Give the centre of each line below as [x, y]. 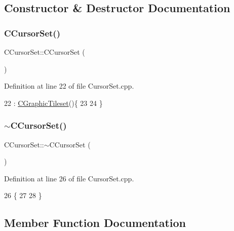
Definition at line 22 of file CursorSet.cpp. [69, 86]
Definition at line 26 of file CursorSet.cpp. [69, 178]
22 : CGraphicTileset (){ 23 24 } [53, 103]
